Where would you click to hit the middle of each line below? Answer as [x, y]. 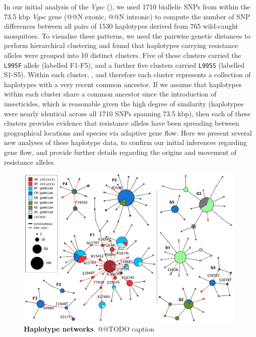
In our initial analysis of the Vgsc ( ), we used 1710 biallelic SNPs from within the [127, 6]
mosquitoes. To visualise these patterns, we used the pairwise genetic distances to [127, 35]
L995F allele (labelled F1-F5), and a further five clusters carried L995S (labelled [124, 65]
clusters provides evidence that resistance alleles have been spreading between [122, 123]
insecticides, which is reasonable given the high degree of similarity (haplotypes [124, 103]
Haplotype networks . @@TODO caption [89, 329]
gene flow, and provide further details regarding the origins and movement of [120, 152]
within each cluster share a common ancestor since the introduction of [110, 94]
